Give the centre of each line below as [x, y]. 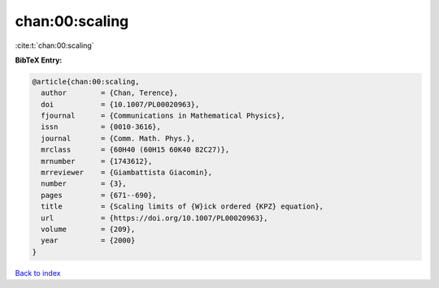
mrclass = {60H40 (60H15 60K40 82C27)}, [135, 150]
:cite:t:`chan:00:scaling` [54, 45]
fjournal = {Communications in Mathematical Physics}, [163, 116]
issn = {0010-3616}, [101, 127]
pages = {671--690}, [99, 195]
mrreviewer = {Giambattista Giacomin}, [127, 173]
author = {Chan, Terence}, [110, 93]
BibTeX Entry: [39, 60]
